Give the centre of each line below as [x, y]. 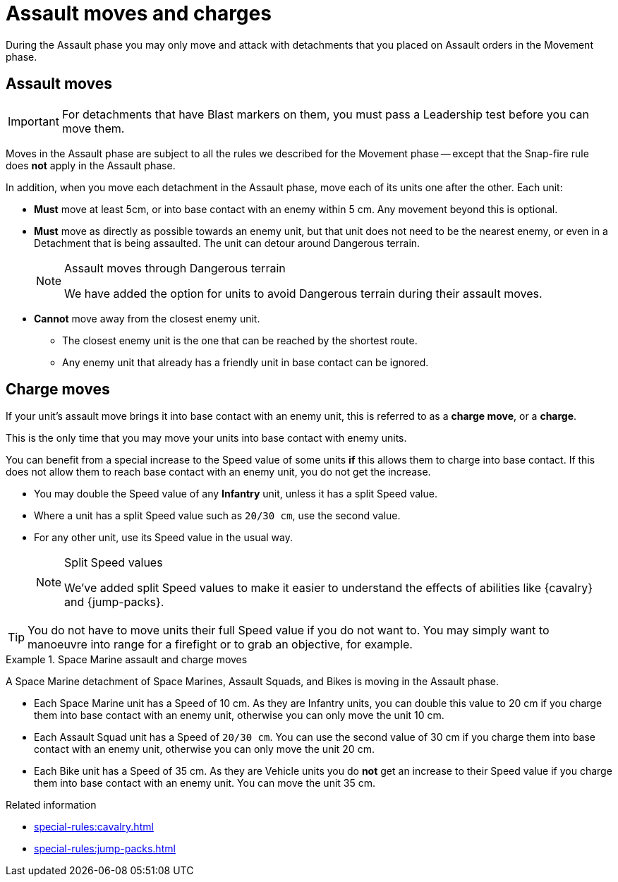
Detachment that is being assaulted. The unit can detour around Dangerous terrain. [227, 243]
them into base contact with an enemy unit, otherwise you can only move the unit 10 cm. [239, 715]
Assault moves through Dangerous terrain [175, 268]
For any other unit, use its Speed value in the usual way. [164, 538]
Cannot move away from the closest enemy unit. [147, 318]
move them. [93, 128]
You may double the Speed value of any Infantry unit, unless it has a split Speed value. [236, 494]
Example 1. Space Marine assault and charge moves [127, 660]
